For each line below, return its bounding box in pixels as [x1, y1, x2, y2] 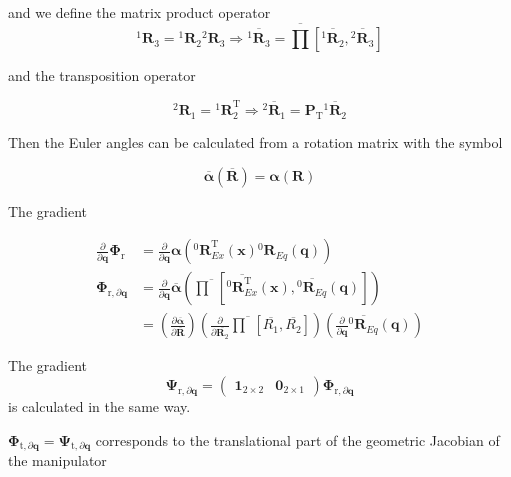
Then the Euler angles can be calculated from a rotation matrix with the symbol [8, 132, 503, 153]
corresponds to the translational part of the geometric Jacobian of [95, 429, 500, 450]
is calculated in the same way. [8, 395, 191, 416]
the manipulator [8, 450, 107, 471]
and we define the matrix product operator [8, 2, 271, 22]
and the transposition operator [8, 65, 196, 86]
